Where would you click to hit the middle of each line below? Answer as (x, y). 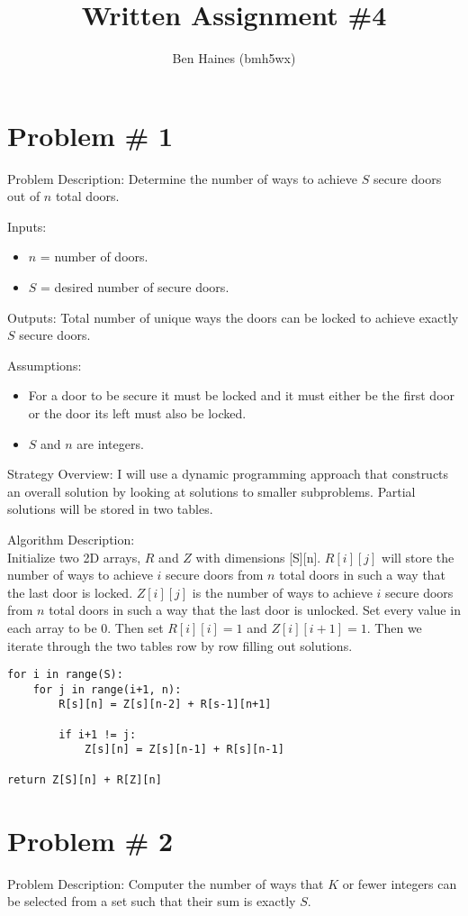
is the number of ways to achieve (282, 592)
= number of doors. (94, 256)
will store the (418, 557)
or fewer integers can (400, 883)
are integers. (110, 443)
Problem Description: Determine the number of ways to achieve (182, 178)
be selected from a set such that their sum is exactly (152, 901)
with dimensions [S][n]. (258, 557)
